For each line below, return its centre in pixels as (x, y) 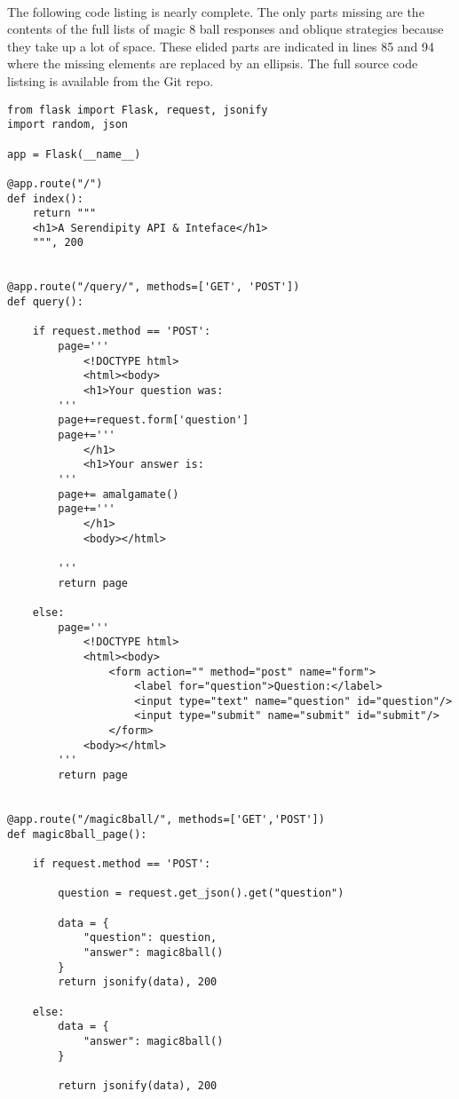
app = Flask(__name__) (74, 154)
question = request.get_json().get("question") (201, 893)
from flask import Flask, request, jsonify (138, 110)
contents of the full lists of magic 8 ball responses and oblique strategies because (226, 29)
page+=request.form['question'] (154, 420)
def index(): (45, 198)
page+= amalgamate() (119, 494)
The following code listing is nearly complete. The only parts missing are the (216, 11)
